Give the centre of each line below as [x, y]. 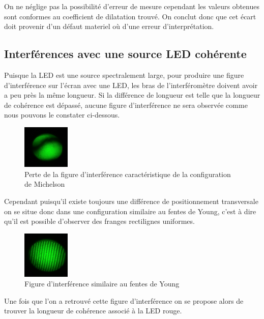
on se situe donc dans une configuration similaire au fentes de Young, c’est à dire [130, 211]
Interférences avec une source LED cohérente [125, 54]
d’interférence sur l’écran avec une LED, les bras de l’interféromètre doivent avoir [131, 85]
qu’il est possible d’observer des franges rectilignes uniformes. [99, 221]
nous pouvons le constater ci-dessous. [62, 115]
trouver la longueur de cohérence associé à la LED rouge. [93, 311]
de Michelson [45, 184]
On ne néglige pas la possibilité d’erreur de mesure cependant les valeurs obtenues [132, 6]
